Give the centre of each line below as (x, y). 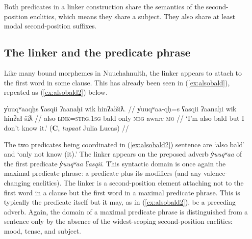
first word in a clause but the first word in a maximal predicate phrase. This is (122, 192)
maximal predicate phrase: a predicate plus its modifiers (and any (103, 173)
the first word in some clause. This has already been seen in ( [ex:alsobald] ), (117, 82)
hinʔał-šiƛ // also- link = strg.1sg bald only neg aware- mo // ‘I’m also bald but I (124, 118)
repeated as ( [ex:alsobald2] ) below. (56, 92)
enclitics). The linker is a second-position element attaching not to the (138, 182)
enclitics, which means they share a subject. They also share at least (133, 16)
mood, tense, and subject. (43, 230)
